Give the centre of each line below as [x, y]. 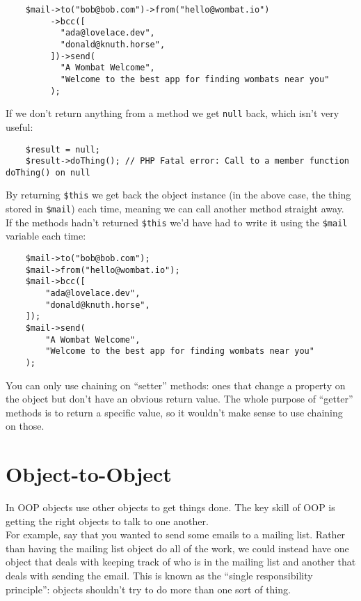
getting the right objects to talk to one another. [107, 521]
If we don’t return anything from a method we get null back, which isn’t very [173, 113]
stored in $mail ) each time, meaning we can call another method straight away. [175, 209]
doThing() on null [48, 172]
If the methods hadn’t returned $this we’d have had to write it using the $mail [177, 222]
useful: [19, 126]
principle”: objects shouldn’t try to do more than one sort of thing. [148, 589]
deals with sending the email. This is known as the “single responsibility [159, 576]
